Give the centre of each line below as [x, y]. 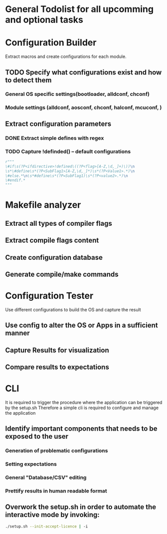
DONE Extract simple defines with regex [55, 138]
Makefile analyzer [43, 205]
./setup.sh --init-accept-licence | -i [47, 526]
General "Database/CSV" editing [46, 478]
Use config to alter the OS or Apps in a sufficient [82, 325]
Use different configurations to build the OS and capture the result [73, 309]
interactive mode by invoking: [52, 515]
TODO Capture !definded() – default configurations [68, 151]
